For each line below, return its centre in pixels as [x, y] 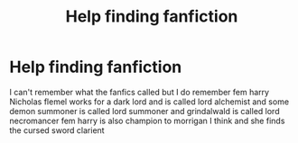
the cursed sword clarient [57, 130]
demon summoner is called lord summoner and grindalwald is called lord [144, 111]
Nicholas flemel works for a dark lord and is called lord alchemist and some [149, 102]
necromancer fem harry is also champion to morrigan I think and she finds [147, 121]
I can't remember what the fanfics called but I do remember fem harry [139, 92]
